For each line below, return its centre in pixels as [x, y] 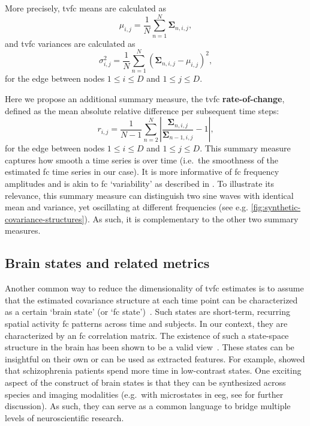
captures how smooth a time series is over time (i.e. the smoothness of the [142, 160]
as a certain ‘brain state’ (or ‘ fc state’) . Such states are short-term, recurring [148, 312]
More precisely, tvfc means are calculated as [86, 8]
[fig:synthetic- [276, 207]
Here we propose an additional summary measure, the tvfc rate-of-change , [145, 99]
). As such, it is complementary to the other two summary [191, 218]
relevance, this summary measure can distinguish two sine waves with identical [149, 195]
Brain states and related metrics [107, 263]
